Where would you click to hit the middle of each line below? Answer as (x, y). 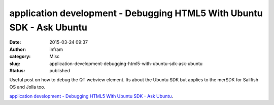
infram (56, 49)
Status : (17, 70)
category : (20, 57)
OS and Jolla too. (27, 87)
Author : (18, 49)
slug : (15, 64)
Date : (15, 42)
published (60, 70)
